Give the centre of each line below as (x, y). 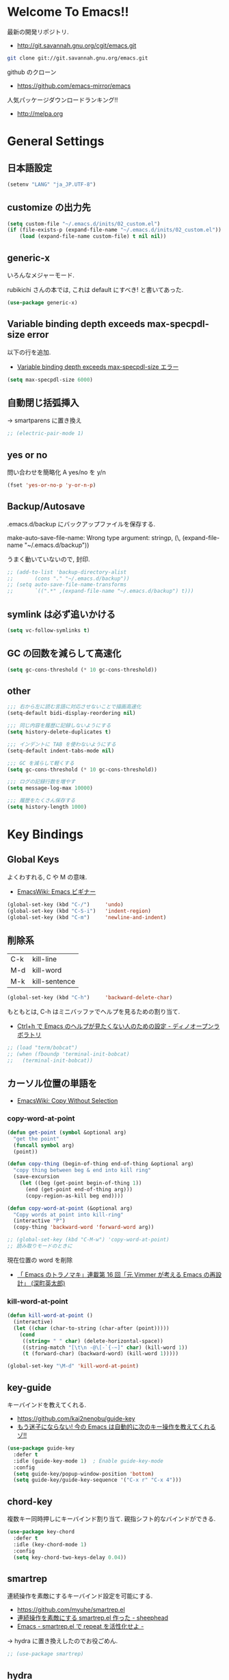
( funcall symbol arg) (44, 1145)
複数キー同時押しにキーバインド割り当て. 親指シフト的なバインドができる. (111, 1519)
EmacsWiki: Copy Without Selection (67, 1100)
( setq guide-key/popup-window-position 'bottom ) (84, 1474)
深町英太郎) (49, 1283)
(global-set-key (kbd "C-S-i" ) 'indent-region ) (79, 911)
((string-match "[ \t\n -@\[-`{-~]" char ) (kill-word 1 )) (105, 1348)
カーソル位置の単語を (52, 1084)
